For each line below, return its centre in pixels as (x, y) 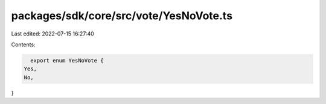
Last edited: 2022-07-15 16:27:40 (53, 34)
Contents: (23, 44)
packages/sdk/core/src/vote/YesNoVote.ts (122, 16)
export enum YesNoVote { (67, 60)
